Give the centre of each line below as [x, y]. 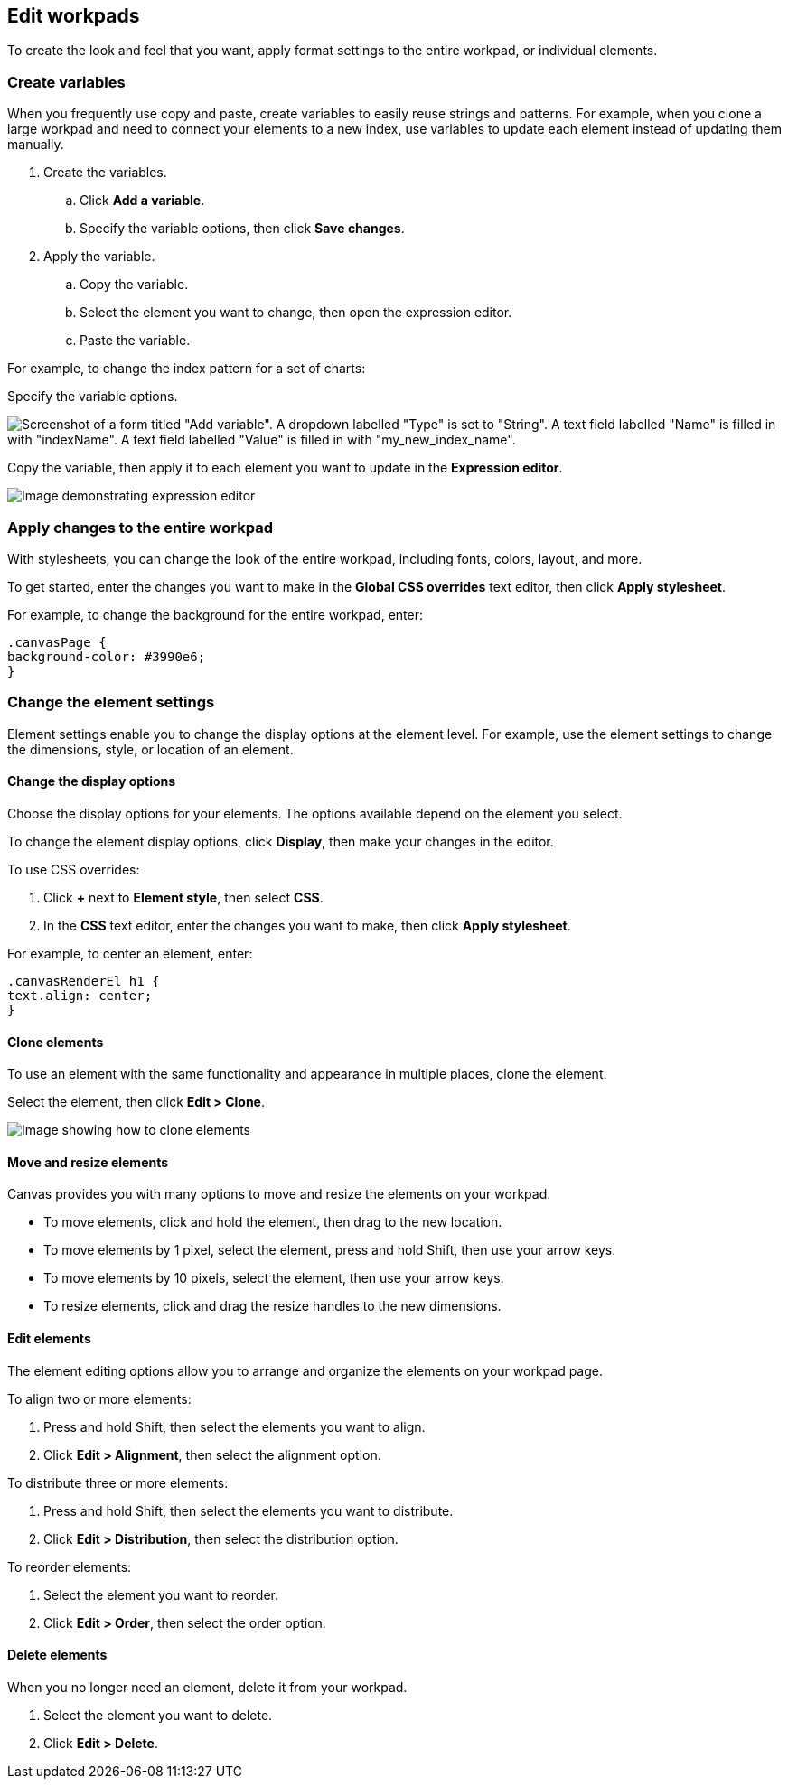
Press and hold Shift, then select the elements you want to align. [235, 1426]
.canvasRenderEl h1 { [84, 981]
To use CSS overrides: [74, 869]
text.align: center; [80, 995]
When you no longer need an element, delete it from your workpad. [207, 1687]
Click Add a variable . [142, 201]
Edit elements [49, 1338]
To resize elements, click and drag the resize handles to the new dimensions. [272, 1306]
